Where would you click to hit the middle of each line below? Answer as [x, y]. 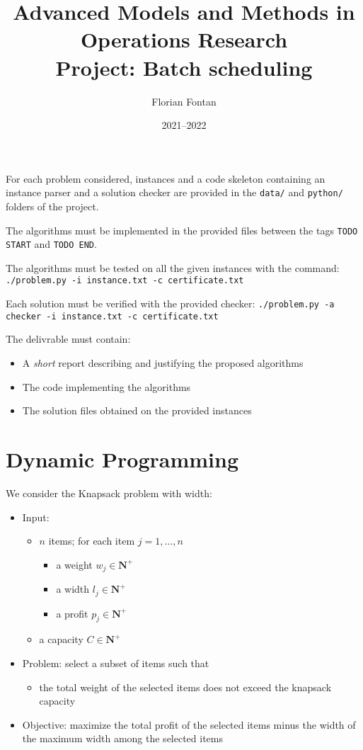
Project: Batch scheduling [184, 67]
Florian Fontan [184, 101]
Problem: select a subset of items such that [116, 663]
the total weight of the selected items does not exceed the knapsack [185, 687]
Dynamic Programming [122, 459]
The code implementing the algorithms [106, 386]
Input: [36, 517]
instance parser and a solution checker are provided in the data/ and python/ [174, 192]
